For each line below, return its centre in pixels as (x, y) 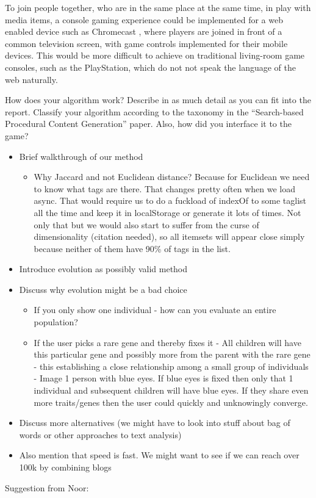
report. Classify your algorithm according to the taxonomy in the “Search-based (154, 111)
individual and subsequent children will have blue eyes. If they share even (171, 390)
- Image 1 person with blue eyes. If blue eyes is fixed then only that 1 (163, 378)
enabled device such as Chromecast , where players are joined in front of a (144, 31)
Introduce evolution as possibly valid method (103, 269)
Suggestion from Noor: (47, 487)
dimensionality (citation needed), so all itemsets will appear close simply (169, 236)
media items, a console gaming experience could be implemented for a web (144, 19)
